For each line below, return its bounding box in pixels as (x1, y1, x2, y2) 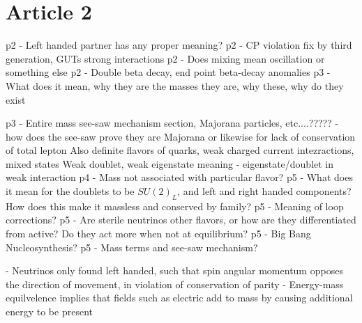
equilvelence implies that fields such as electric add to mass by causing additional (6, 290, 353, 305)
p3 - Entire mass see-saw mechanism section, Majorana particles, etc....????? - (6, 116, 339, 130)
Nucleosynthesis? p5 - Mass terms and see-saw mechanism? (6, 239, 258, 254)
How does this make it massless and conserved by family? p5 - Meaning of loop (6, 198, 344, 213)
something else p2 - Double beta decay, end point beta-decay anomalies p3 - (6, 65, 331, 79)
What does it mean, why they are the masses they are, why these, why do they (6, 78, 344, 93)
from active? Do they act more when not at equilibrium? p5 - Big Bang (6, 226, 311, 241)
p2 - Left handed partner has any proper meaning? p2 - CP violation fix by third (6, 38, 352, 52)
